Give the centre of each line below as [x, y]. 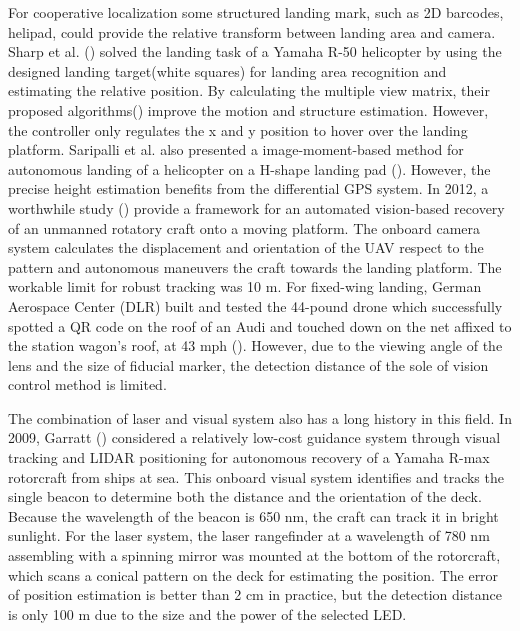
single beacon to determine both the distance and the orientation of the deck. [245, 496]
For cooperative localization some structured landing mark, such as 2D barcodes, [256, 12]
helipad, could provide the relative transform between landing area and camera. [252, 31]
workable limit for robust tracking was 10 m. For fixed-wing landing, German [245, 286]
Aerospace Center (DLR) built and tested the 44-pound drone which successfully [255, 305]
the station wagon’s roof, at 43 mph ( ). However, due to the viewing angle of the [255, 345]
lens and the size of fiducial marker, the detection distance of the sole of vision [248, 364]
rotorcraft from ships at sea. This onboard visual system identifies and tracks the [256, 476]
